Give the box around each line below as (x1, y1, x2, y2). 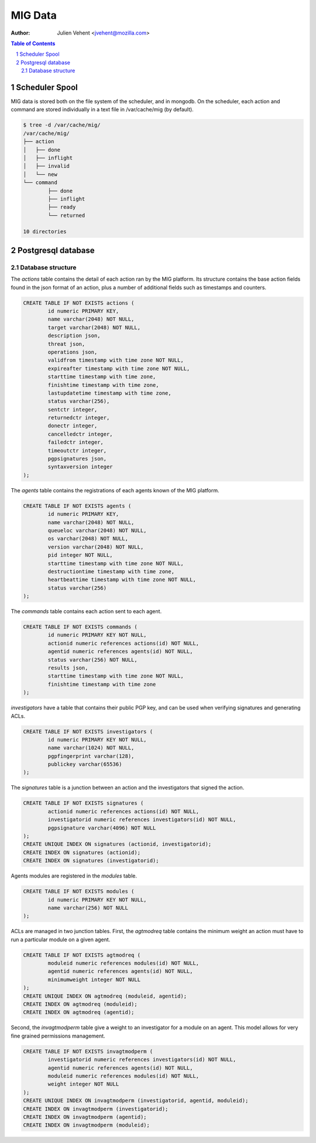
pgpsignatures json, (47, 455, 107, 462)
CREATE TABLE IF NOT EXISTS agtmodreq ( (23, 951, 140, 958)
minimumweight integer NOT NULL (47, 976, 140, 983)
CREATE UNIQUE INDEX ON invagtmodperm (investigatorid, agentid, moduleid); (23, 1097, 249, 1104)
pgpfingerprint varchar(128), (47, 753, 135, 759)
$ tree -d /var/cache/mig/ (23, 122, 101, 128)
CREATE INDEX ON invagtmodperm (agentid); (23, 1114, 147, 1120)
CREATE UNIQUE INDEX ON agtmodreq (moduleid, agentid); (23, 992, 187, 999)
